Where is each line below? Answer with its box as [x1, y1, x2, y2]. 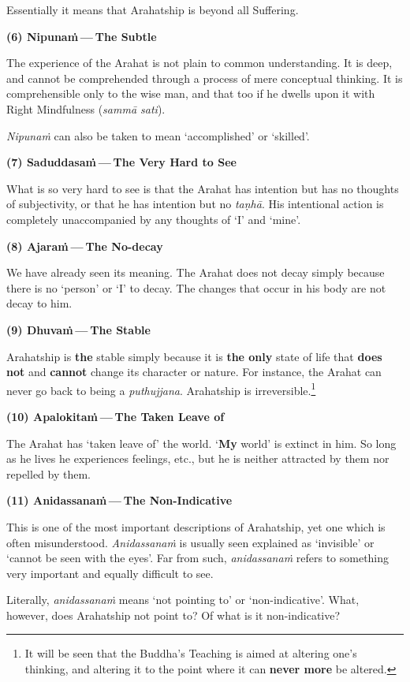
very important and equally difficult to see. [6, 565, 214, 581]
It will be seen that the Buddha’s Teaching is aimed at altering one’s [24, 645, 357, 662]
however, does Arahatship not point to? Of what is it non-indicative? [6, 606, 341, 623]
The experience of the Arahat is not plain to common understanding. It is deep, [6, 54, 393, 71]
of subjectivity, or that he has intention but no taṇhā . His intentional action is [6, 196, 384, 212]
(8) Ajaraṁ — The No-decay [6, 237, 163, 254]
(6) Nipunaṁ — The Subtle [6, 28, 157, 44]
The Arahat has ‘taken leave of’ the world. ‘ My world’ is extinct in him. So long [6, 434, 397, 451]
